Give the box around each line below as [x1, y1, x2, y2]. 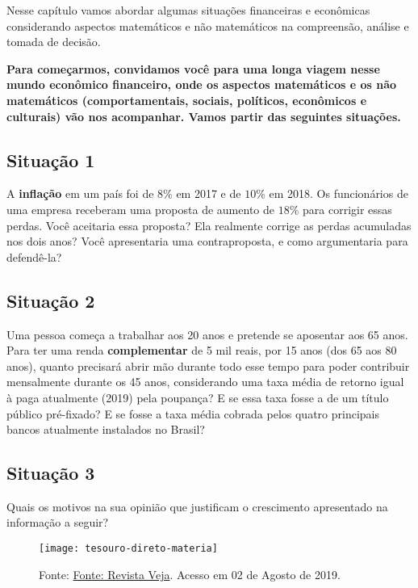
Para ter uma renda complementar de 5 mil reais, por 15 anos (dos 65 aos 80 [6, 342, 397, 359]
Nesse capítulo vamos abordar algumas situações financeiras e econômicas [6, 2, 370, 18]
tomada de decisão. [6, 33, 101, 50]
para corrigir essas [303, 200, 392, 217]
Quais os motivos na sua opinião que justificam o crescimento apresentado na [6, 498, 388, 514]
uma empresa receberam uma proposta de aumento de [6, 200, 274, 217]
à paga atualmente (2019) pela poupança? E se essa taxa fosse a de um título [6, 388, 389, 405]
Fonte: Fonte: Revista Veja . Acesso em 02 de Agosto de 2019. [39, 565, 341, 582]
